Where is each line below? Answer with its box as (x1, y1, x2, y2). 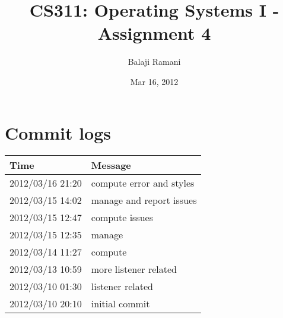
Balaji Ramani (128, 55, 181, 68)
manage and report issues (91, 193, 197, 207)
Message (91, 158, 131, 172)
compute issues (91, 210, 154, 225)
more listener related (91, 262, 177, 276)
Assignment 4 (97, 21, 211, 45)
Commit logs (5, 120, 112, 144)
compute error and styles (91, 176, 195, 190)
